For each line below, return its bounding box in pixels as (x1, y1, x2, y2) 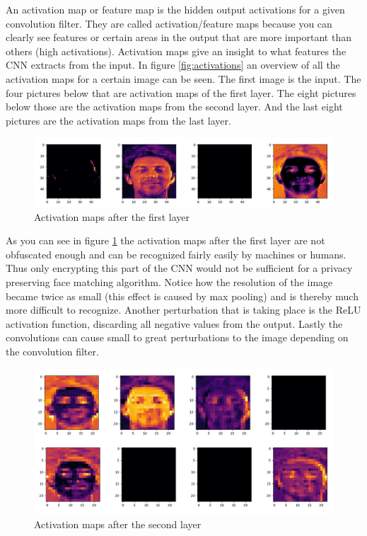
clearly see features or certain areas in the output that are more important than (6, 30, 351, 45)
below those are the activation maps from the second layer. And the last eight (6, 99, 343, 114)
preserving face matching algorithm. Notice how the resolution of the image (6, 275, 333, 290)
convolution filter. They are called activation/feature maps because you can (6, 16, 332, 30)
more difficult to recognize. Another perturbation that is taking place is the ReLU (6, 302, 361, 317)
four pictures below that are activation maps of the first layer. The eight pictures (6, 85, 356, 100)
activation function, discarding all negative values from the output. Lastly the (6, 316, 343, 331)
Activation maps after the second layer (34, 516, 202, 531)
